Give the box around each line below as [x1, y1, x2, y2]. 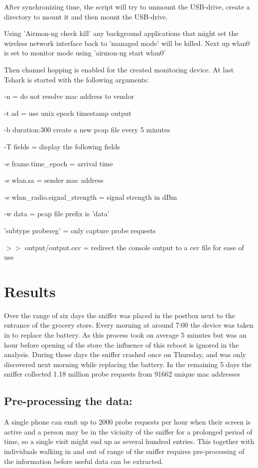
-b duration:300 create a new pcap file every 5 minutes [4, 124, 170, 135]
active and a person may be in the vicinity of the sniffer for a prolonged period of [4, 426, 253, 437]
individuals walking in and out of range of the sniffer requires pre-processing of [4, 446, 245, 456]
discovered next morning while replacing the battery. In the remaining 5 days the [4, 359, 252, 369]
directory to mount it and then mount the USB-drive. [4, 11, 168, 21]
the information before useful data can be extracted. [4, 456, 163, 466]
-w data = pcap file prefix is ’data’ [4, 208, 110, 219]
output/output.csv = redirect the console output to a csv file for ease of [24, 242, 244, 252]
